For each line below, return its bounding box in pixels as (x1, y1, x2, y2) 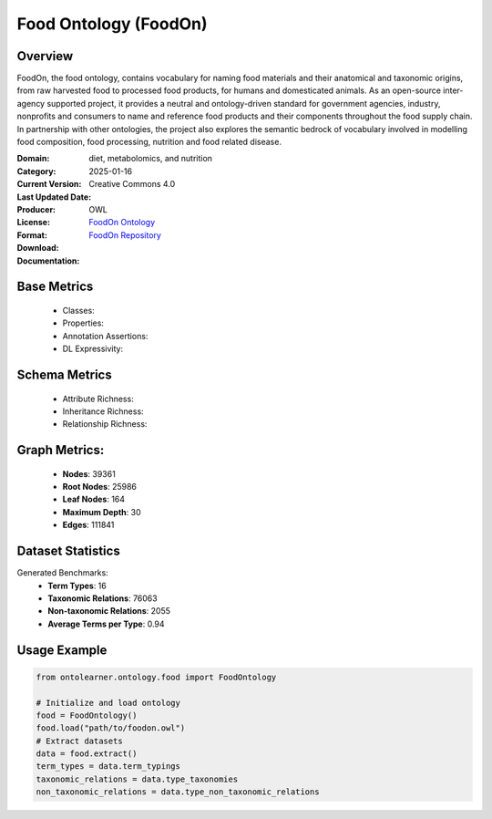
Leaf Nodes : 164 (62, 493, 126, 505)
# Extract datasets (36, 735, 123, 746)
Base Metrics (16, 279, 94, 295)
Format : (16, 229, 47, 241)
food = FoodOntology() (36, 710, 138, 721)
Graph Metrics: (16, 442, 105, 458)
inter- (443, 85, 464, 96)
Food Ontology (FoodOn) (16, 14, 209, 34)
